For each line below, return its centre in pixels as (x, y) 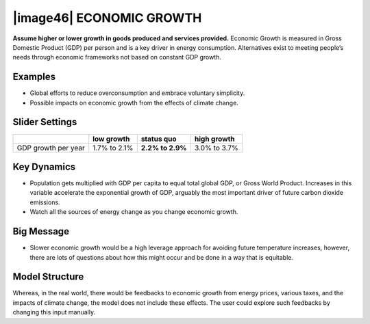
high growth (215, 139)
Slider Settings (45, 122)
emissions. (45, 202)
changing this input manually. (54, 312)
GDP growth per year (51, 148)
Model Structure (48, 277)
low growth (111, 139)
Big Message (41, 231)
